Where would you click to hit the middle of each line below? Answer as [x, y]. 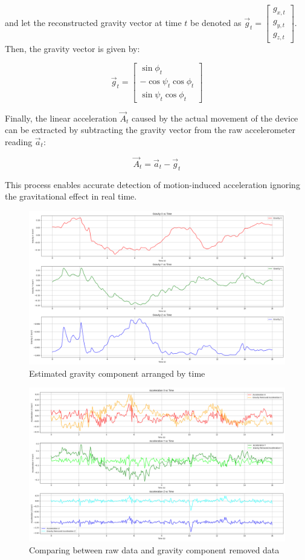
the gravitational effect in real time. [71, 196]
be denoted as [216, 22]
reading [19, 142]
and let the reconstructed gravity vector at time [93, 22]
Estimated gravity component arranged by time [117, 373]
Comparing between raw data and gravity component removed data [154, 550]
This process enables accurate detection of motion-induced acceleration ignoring [152, 184]
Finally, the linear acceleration [61, 118]
